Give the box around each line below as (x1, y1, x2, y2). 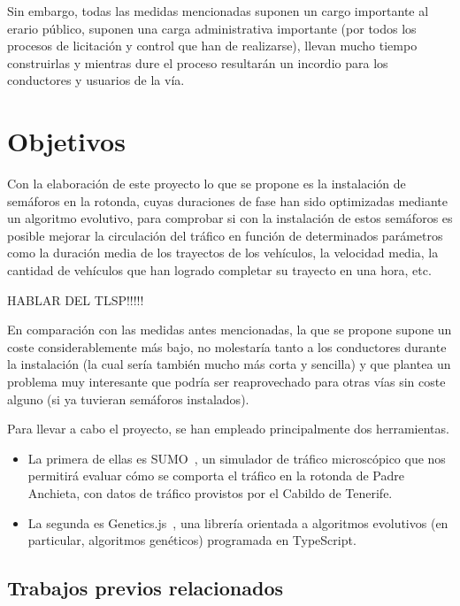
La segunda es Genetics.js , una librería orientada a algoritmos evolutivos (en (27, 513, 448, 532)
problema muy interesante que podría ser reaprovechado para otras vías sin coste (7, 372, 446, 391)
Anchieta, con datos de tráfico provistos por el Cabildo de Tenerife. (27, 484, 393, 502)
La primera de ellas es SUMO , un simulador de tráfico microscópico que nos (27, 449, 446, 467)
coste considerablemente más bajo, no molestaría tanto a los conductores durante (7, 337, 447, 356)
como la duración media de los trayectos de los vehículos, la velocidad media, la (7, 243, 439, 262)
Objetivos (7, 123, 126, 159)
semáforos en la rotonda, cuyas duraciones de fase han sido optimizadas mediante (7, 191, 448, 210)
